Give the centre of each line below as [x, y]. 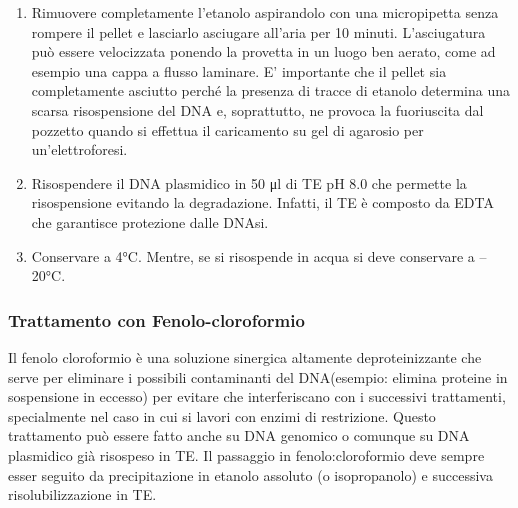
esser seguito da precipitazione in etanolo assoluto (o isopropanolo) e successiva [250, 474]
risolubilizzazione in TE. [82, 494]
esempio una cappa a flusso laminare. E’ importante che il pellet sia [239, 70]
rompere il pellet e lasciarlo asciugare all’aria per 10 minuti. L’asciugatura [258, 31]
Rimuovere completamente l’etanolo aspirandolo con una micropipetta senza [265, 12]
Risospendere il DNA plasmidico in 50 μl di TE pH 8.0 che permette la [249, 182]
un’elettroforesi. [79, 149]
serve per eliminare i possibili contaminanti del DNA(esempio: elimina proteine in [258, 376]
